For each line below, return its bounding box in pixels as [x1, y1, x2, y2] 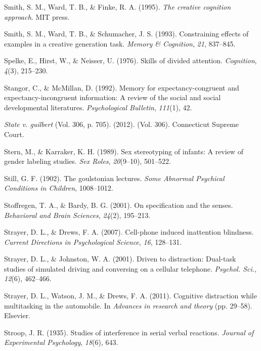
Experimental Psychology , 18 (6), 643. [4, 337, 118, 347]
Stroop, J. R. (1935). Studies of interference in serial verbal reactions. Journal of [4, 327, 254, 337]
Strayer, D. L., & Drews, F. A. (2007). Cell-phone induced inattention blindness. [4, 227, 254, 237]
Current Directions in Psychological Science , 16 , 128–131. [4, 236, 182, 247]
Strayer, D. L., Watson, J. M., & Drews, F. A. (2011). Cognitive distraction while [4, 290, 257, 301]
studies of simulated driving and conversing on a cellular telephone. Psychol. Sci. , [4, 263, 257, 274]
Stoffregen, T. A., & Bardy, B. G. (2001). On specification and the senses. [4, 199, 233, 210]
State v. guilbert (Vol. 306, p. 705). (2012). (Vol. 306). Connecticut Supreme [4, 119, 239, 129]
